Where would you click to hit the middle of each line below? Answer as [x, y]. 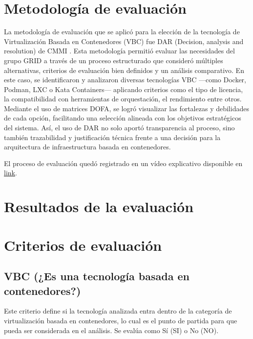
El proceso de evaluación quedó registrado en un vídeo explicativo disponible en [123, 163]
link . [11, 173]
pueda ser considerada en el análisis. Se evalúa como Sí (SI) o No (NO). [111, 330]
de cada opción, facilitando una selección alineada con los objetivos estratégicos [123, 118]
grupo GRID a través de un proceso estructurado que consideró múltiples [114, 60]
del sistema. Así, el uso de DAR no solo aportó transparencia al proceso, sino [119, 128]
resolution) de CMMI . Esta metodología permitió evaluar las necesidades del [119, 51]
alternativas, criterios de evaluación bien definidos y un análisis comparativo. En [124, 70]
